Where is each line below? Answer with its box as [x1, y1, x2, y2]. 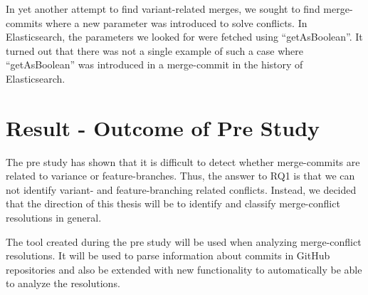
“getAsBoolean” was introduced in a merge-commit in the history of [6, 57, 303, 72]
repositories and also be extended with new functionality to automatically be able [6, 262, 362, 276]
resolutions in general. [6, 210, 102, 225]
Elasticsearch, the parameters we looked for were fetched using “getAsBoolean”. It [6, 29, 363, 44]
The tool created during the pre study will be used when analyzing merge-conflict [6, 234, 362, 249]
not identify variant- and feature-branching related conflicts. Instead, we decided [6, 182, 357, 197]
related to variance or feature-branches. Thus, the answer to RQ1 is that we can [6, 168, 355, 183]
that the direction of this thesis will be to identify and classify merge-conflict [6, 196, 340, 211]
